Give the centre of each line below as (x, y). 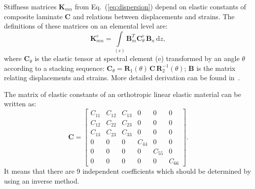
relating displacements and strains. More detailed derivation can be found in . (122, 78)
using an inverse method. (42, 180)
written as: (20, 104)
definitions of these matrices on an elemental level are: (86, 26)
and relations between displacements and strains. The (154, 16)
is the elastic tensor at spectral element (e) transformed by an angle (137, 58)
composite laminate (33, 16)
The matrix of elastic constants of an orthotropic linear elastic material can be (123, 94)
